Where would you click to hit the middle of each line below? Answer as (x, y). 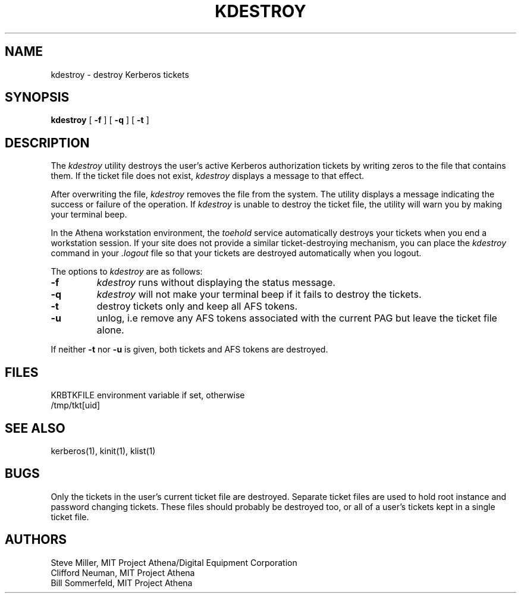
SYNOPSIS (37, 97)
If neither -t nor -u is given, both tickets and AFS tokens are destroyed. (189, 350)
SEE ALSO (35, 428)
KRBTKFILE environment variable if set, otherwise (148, 395)
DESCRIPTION (47, 143)
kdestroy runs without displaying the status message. (216, 283)
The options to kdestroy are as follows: (127, 272)
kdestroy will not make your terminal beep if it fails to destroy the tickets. (259, 295)
